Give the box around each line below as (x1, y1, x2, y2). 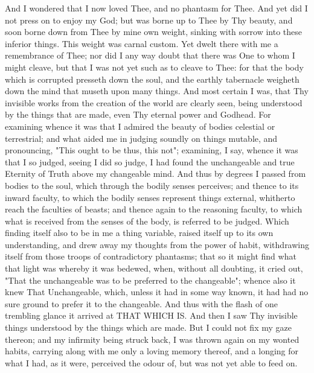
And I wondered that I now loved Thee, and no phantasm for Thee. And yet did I (5, 2, 308, 14)
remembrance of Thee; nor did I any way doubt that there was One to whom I (5, 49, 295, 62)
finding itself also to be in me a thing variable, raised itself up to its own (5, 226, 274, 239)
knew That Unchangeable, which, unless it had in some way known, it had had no (5, 285, 309, 298)
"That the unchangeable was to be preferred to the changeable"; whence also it (5, 273, 296, 286)
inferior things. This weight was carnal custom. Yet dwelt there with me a (5, 37, 278, 49)
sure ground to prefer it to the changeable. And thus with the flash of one (5, 297, 278, 310)
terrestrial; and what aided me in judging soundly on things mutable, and (5, 132, 278, 144)
